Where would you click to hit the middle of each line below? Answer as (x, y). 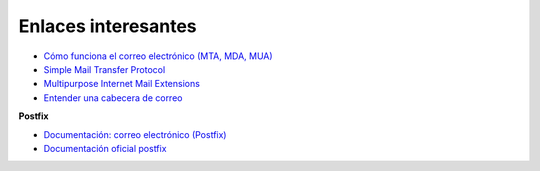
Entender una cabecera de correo (113, 97)
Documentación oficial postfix (105, 148)
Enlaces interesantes (107, 26)
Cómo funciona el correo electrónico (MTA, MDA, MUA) (158, 56)
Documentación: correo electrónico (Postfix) (135, 134)
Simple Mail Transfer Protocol (104, 69)
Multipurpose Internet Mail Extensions (121, 84)
